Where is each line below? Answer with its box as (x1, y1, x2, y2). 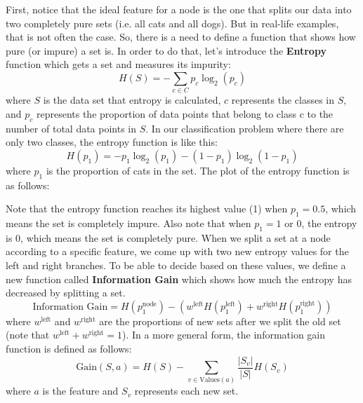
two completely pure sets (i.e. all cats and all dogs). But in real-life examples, (6, 15, 339, 30)
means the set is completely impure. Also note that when (6, 216, 251, 231)
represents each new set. (134, 383, 239, 398)
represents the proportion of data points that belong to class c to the (36, 106, 334, 121)
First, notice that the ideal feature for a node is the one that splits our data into (6, 2, 352, 16)
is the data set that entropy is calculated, (43, 93, 221, 107)
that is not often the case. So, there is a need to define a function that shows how (6, 29, 356, 44)
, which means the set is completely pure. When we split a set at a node (20, 230, 331, 245)
